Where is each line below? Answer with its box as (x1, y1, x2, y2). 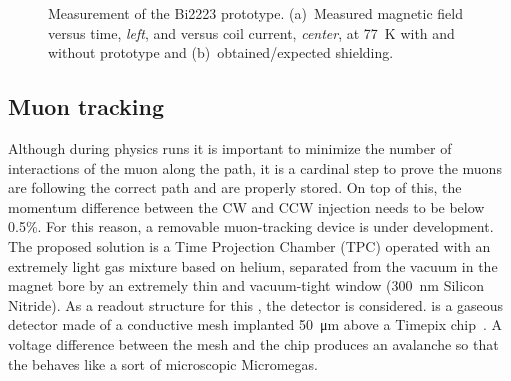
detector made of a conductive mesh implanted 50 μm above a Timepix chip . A (8, 314, 503, 335)
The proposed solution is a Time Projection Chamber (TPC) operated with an (8, 235, 491, 256)
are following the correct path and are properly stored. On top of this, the (8, 177, 462, 198)
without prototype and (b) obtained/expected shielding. (48, 42, 394, 63)
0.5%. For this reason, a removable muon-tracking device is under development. (8, 216, 494, 237)
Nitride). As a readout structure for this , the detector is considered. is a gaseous (8, 294, 504, 315)
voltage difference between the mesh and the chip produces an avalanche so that (8, 333, 499, 354)
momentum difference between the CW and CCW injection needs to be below (8, 196, 485, 217)
